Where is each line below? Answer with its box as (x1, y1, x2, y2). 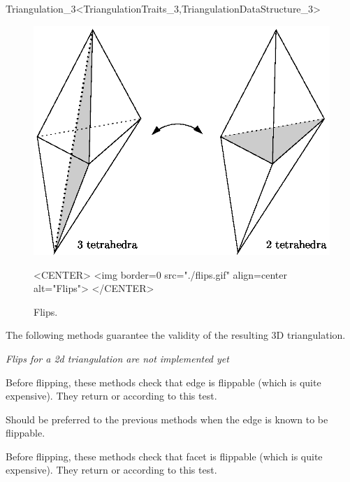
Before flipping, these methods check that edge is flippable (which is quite (6, 374, 321, 389)
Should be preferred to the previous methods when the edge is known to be (6, 411, 328, 426)
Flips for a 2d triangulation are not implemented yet (6, 351, 229, 365)
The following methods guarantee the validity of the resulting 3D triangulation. (6, 328, 346, 342)
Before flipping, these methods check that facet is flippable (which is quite (6, 448, 323, 463)
